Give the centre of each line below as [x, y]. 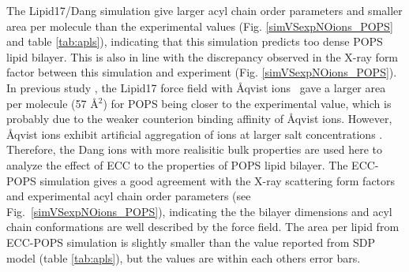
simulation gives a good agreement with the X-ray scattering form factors [218, 180]
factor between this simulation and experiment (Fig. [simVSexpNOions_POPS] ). [202, 72]
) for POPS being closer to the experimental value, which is [247, 103]
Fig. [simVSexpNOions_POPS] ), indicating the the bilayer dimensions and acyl [199, 211]
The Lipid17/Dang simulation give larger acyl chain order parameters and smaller [204, 10]
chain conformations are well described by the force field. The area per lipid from [203, 227]
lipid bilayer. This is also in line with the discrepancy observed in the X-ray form [203, 56]
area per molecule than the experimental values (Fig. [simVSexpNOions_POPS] [200, 26]
